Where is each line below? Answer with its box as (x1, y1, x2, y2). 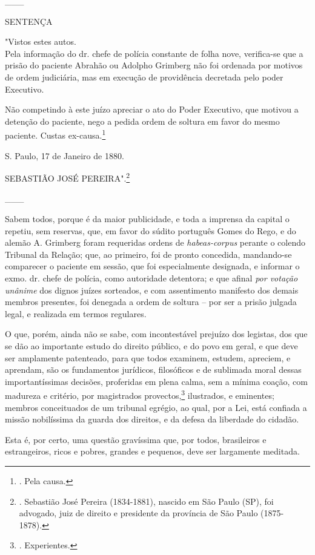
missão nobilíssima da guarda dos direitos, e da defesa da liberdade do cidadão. (5, 413, 299, 425)
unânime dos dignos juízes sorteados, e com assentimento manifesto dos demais (5, 283, 299, 296)
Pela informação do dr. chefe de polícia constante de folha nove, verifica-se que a (5, 47, 303, 59)
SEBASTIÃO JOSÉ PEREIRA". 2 (5, 170, 130, 184)
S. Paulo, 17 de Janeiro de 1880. (5, 149, 124, 162)
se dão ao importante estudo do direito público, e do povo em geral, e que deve (5, 339, 298, 352)
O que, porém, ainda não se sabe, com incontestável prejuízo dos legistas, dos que (5, 327, 308, 340)
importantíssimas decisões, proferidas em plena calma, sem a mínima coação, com (5, 375, 308, 387)
